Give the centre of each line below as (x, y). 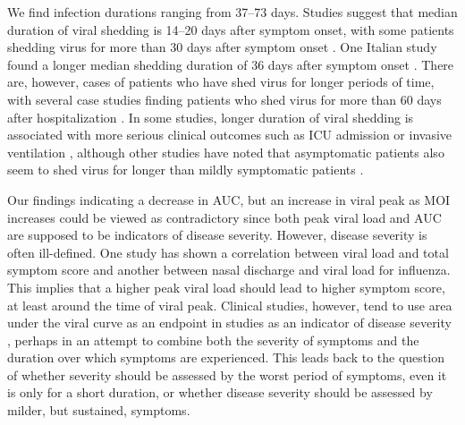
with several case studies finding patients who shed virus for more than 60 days (224, 99)
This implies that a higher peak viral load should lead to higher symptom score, (226, 287)
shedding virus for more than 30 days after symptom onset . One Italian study (222, 47)
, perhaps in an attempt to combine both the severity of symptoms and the (213, 340)
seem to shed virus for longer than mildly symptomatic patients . (186, 170)
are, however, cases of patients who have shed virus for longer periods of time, (221, 82)
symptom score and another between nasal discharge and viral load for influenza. (229, 270)
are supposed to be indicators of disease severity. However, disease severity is (217, 235)
